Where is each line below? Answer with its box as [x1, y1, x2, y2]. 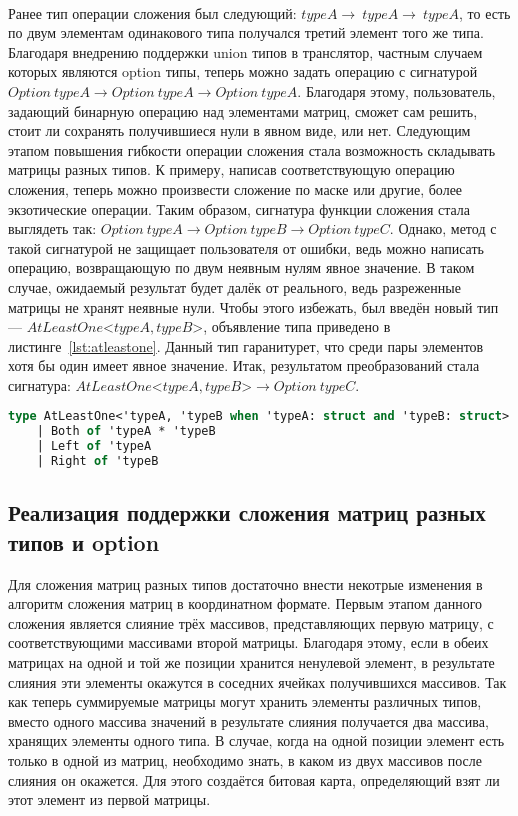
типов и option [8, 526, 160, 557]
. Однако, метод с [389, 218, 497, 239]
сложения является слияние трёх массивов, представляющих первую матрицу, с [8, 612, 494, 633]
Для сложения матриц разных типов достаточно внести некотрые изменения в [8, 573, 483, 594]
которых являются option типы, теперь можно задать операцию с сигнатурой [8, 61, 478, 82]
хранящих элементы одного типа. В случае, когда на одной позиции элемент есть [8, 730, 505, 751]
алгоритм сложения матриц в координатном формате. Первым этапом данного [8, 593, 483, 614]
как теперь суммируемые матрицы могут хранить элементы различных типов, [8, 691, 482, 712]
